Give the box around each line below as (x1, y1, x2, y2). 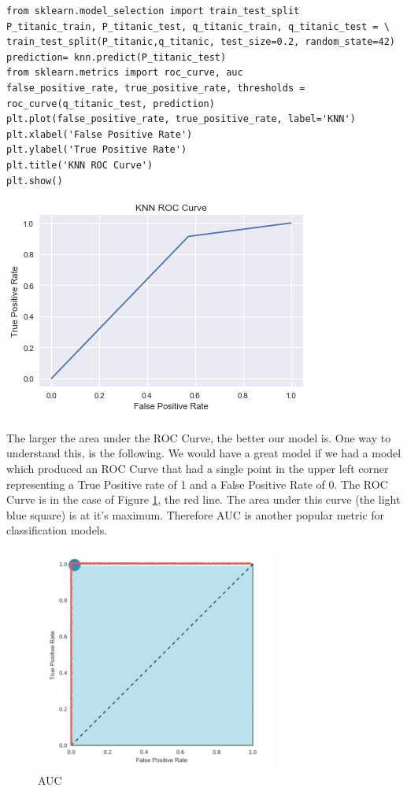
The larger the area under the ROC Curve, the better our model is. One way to (6, 429, 391, 445)
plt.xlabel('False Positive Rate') (6, 128, 193, 140)
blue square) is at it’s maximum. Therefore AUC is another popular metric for (6, 506, 385, 523)
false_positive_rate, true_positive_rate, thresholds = (6, 82, 305, 94)
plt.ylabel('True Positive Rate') (6, 144, 187, 156)
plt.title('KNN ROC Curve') (6, 159, 154, 171)
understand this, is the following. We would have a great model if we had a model (6, 445, 401, 461)
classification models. (6, 522, 108, 538)
